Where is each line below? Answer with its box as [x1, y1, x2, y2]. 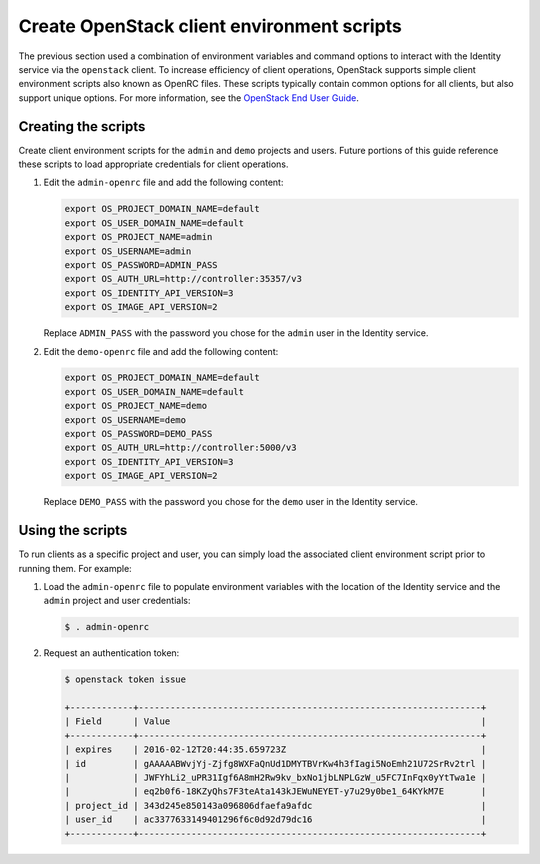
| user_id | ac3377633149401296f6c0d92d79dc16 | [64, 814, 487, 825]
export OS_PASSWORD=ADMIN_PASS [64, 259, 219, 270]
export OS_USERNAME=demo [64, 414, 187, 425]
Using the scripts [18, 522, 128, 539]
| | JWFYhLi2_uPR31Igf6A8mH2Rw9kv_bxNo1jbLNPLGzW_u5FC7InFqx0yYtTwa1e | [64, 771, 487, 783]
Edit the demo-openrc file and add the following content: [43, 345, 279, 357]
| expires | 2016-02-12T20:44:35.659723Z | [64, 744, 487, 755]
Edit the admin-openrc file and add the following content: [43, 176, 284, 189]
